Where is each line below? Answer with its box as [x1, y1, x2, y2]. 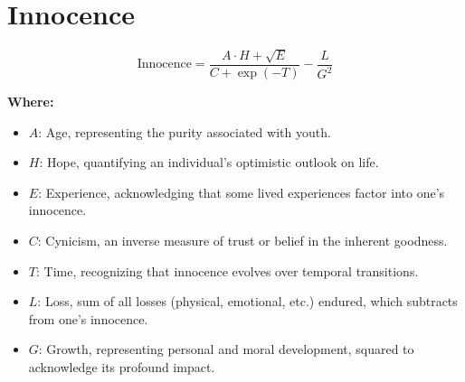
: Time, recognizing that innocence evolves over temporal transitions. [35, 261, 419, 280]
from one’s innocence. [28, 309, 148, 328]
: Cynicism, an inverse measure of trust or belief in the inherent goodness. [37, 230, 448, 249]
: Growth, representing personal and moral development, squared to [38, 340, 414, 359]
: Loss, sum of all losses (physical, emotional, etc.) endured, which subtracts [37, 292, 458, 311]
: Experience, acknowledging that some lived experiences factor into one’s [38, 182, 445, 201]
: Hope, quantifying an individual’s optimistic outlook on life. [39, 153, 379, 172]
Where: [7, 91, 54, 110]
